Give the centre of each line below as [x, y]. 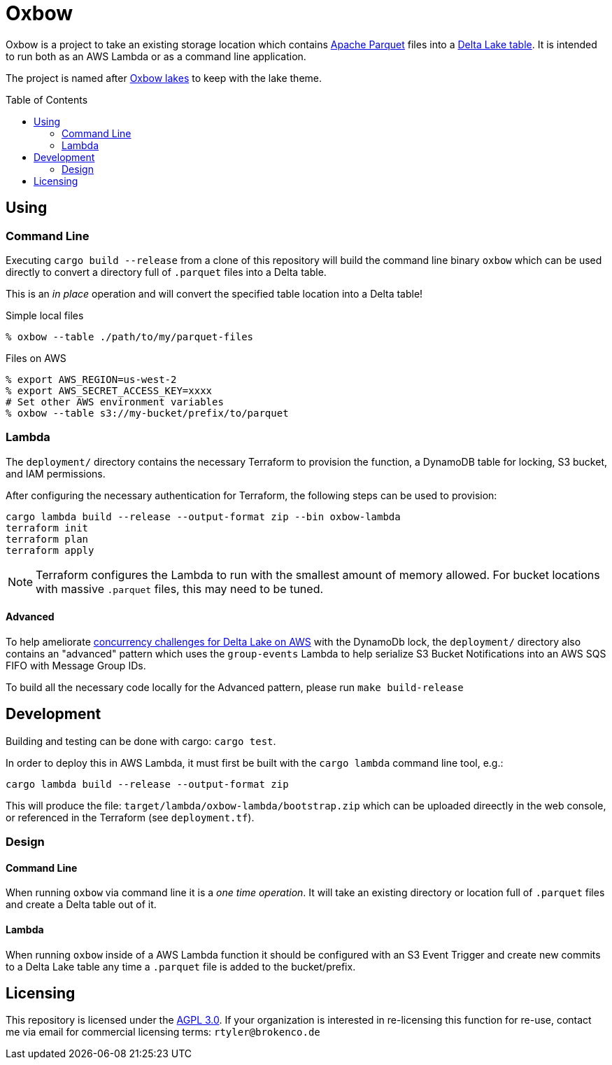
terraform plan [47, 539]
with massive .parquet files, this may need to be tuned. [180, 589]
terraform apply [50, 550]
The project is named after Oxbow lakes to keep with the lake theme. [164, 78]
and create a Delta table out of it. [81, 905]
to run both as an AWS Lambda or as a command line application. [156, 56]
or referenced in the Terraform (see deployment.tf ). [130, 817]
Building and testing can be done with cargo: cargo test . [141, 741]
